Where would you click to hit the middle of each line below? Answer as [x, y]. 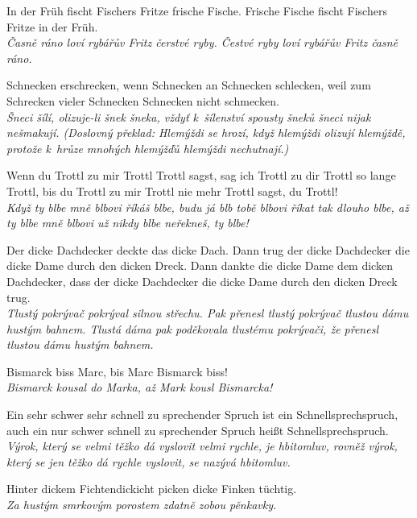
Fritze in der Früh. [52, 26]
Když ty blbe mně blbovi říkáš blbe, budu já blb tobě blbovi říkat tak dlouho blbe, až [208, 207]
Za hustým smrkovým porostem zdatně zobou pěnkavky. [142, 505]
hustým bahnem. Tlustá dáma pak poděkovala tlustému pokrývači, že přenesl [192, 328]
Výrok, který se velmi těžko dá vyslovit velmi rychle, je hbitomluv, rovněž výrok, [202, 446]
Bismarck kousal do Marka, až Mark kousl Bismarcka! [140, 387]
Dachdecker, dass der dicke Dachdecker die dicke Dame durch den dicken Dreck [202, 281]
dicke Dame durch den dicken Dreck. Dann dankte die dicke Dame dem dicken [200, 265]
